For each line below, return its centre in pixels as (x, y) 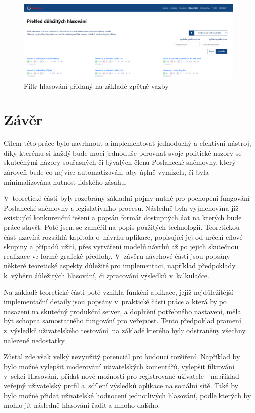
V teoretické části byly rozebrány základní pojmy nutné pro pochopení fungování (127, 198)
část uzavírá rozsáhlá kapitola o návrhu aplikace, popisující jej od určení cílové (123, 237)
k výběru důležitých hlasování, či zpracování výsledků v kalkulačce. (107, 275)
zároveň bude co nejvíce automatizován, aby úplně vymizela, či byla (106, 172)
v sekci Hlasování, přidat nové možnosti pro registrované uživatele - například (122, 376)
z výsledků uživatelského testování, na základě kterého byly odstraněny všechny (125, 330)
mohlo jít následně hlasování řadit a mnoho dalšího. (82, 405)
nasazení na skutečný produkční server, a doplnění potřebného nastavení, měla (123, 311)
